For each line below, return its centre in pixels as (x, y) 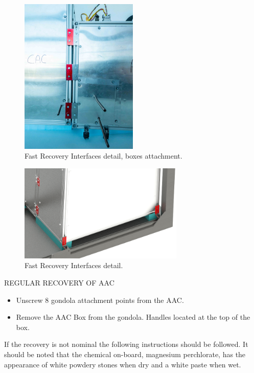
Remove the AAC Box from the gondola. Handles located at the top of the (133, 317)
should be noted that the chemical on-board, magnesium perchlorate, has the (125, 354)
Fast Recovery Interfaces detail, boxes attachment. (103, 156)
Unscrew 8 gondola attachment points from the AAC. (100, 300)
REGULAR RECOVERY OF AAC (59, 283)
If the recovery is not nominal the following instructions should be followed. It (126, 344)
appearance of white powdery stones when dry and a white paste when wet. (123, 364)
